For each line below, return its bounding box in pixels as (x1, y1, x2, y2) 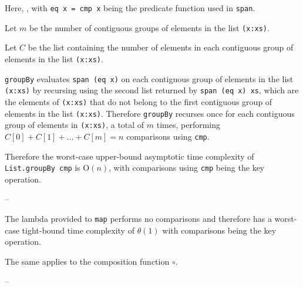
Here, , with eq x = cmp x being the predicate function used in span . (5, 2, 255, 13)
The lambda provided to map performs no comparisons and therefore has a (5, 212, 272, 224)
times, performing (156, 119, 221, 131)
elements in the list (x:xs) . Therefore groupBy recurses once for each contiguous (5, 107, 295, 119)
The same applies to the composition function (5, 255, 170, 267)
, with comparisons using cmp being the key (109, 161, 265, 174)
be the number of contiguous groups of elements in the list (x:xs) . (29, 21, 270, 33)
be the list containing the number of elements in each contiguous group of (28, 41, 294, 53)
